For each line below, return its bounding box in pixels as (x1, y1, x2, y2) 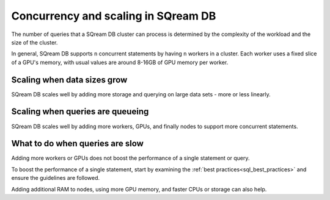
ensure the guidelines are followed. (11, 174, 100, 182)
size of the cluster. (11, 38, 58, 46)
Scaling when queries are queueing (11, 107, 149, 117)
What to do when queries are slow (11, 138, 144, 149)
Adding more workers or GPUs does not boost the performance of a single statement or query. (11, 154, 250, 162)
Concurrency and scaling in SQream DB (11, 9, 216, 23)
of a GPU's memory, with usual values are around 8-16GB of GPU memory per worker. (11, 59, 229, 66)
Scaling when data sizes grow (11, 74, 128, 85)
